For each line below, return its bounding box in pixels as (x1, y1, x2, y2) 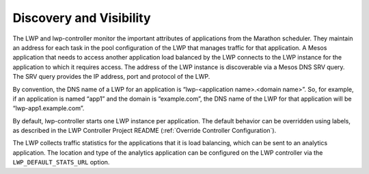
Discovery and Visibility (12, 10, 151, 25)
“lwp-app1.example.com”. (12, 104, 85, 112)
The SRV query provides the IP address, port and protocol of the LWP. (12, 73, 210, 81)
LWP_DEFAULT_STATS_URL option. (12, 158, 110, 166)
